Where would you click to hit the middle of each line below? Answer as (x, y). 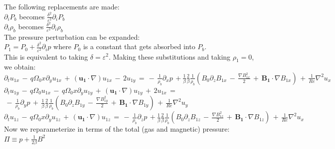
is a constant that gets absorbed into (139, 46)
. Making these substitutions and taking (169, 56)
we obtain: (20, 67)
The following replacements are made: (62, 6)
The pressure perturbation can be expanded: (72, 37)
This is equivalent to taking (46, 56)
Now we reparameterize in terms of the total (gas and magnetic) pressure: (117, 129)
